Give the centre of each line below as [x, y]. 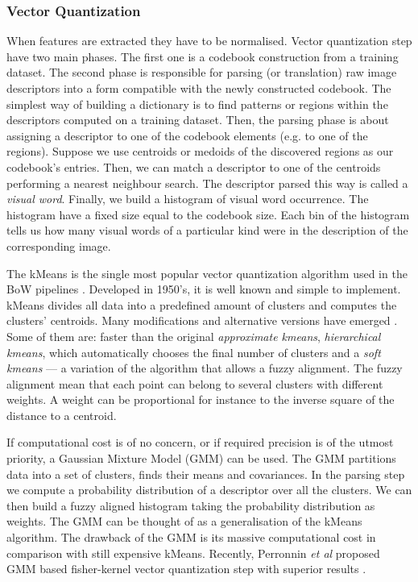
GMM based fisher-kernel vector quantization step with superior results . [186, 569]
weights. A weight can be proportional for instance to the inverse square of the [201, 399]
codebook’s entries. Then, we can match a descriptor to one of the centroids [194, 166]
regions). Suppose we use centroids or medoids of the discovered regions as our [200, 151]
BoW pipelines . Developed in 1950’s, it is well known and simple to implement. [204, 289]
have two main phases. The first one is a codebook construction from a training [203, 56]
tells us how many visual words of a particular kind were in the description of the [207, 230]
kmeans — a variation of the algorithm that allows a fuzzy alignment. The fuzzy [205, 368]
